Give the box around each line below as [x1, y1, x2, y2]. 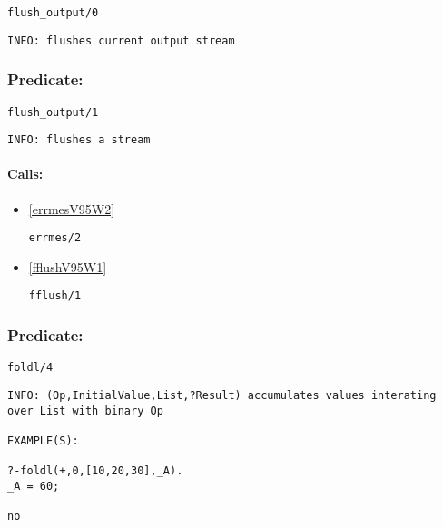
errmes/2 [28, 231, 82, 245]
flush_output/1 [7, 105, 99, 119]
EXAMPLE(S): [7, 434, 79, 447]
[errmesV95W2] [28, 199, 115, 218]
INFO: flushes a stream [7, 133, 151, 147]
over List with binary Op [7, 404, 163, 417]
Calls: [7, 164, 44, 183]
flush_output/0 [7, 6, 99, 19]
